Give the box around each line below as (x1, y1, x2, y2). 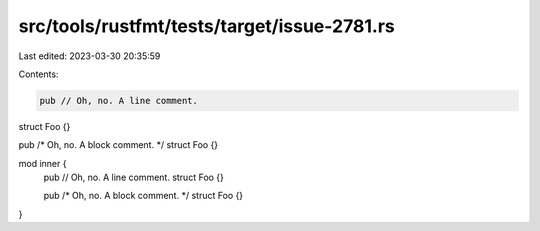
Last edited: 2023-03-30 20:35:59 (18, 50, 161, 62)
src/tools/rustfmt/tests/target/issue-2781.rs (18, 15, 395, 37)
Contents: (18, 68, 59, 80)
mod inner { (18, 157, 67, 169)
